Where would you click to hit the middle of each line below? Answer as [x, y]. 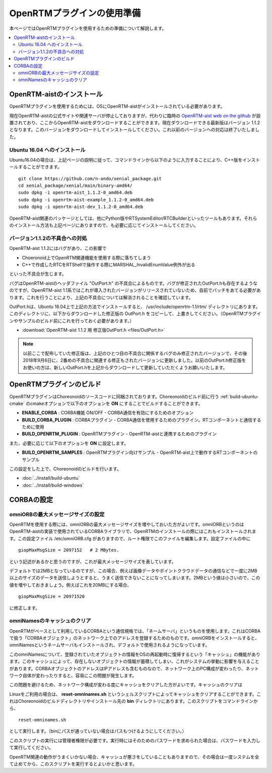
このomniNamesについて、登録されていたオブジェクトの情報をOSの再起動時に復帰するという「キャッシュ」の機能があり [135, 654]
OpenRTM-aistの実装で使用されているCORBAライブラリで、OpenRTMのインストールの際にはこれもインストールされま [133, 531]
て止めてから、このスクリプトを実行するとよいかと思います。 [73, 764]
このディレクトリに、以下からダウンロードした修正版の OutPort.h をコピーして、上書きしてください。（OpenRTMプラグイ [135, 314]
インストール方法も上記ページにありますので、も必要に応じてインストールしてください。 [106, 225]
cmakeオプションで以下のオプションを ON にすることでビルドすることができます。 [117, 403]
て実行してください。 [31, 748]
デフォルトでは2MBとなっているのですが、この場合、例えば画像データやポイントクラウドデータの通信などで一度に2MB [133, 571]
